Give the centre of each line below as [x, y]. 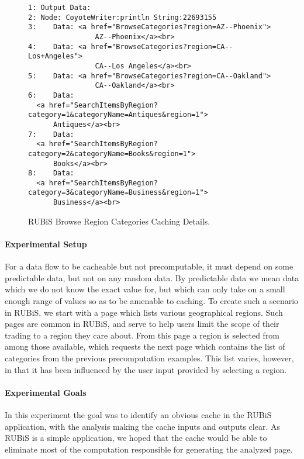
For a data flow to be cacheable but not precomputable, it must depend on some [149, 266]
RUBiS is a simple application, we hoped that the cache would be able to [136, 438]
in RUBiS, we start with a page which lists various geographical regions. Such [144, 312]
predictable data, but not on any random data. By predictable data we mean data [152, 277]
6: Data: [51, 95]
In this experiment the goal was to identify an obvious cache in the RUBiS [138, 414]
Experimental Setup [46, 244]
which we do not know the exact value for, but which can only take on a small [145, 289]
